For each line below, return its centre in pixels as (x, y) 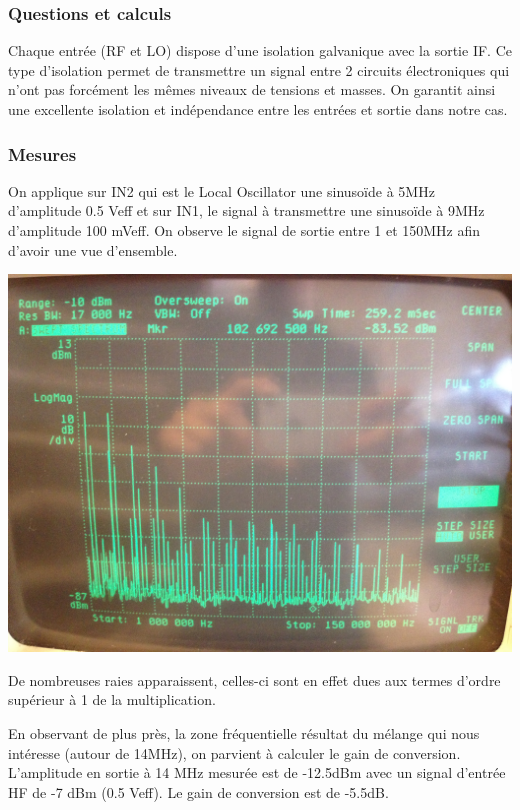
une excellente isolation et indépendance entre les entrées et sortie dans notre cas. (258, 109)
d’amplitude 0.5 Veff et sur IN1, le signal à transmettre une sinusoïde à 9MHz (246, 210)
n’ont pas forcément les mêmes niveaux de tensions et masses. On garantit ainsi (252, 89)
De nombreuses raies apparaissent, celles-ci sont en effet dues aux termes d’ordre (254, 679)
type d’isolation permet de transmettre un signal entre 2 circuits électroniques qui (259, 69)
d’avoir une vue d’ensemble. (93, 249)
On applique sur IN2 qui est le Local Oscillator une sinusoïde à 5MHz (221, 190)
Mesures (42, 153)
